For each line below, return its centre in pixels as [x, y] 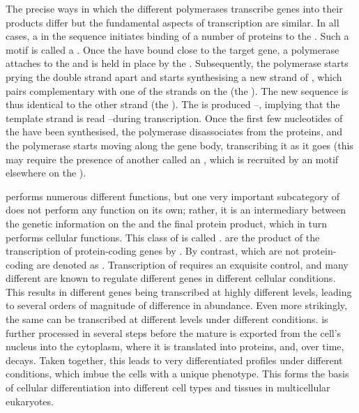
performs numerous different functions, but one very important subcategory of [173, 196]
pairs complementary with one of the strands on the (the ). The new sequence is [177, 90]
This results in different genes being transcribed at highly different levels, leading [179, 291]
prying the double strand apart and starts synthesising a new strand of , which [174, 76]
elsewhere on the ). [46, 173]
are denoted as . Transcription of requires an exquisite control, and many [192, 264]
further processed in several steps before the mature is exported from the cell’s [174, 332]
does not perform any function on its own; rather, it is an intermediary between [176, 210]
